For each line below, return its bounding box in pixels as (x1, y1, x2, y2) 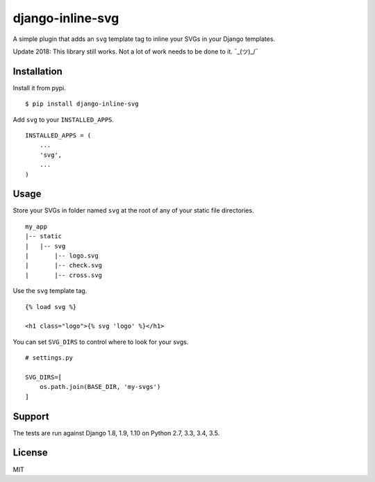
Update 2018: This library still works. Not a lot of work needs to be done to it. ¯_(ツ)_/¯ (12, 47, 258, 56)
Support (12, 410, 49, 422)
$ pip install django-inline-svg (25, 100, 139, 108)
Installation (12, 65, 62, 77)
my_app (25, 222, 48, 231)
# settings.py (25, 354, 73, 362)
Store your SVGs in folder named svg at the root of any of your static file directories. (12, 206, 254, 215)
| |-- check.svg (25, 261, 103, 269)
